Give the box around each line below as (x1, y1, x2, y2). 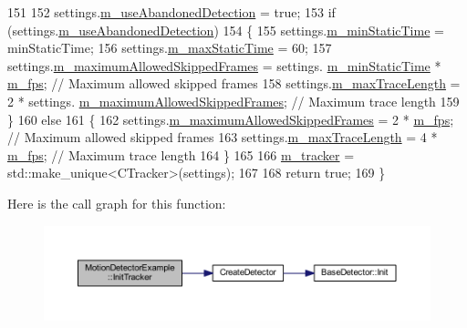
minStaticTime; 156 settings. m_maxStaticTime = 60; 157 (7, 38, 332, 57)
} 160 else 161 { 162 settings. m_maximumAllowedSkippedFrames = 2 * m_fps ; (7, 109, 454, 128)
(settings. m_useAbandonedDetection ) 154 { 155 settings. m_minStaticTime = (7, 20, 444, 39)
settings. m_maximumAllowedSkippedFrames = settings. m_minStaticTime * (7, 56, 441, 75)
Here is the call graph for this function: (7, 193, 226, 212)
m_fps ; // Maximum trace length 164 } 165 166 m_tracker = (7, 145, 355, 164)
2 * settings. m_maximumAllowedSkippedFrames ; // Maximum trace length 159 (7, 91, 460, 110)
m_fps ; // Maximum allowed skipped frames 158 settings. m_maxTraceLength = (7, 74, 461, 93)
